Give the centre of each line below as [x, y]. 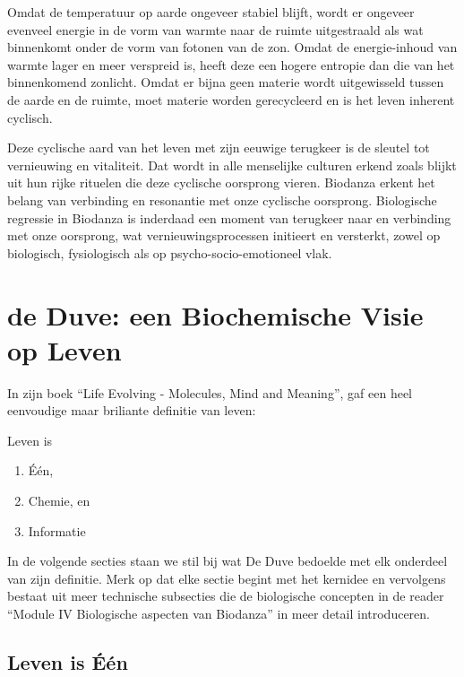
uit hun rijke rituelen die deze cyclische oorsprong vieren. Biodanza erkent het [221, 182]
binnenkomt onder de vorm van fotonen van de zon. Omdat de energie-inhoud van [232, 47]
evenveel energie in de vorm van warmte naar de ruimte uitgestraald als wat [215, 29]
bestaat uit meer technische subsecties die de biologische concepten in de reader [226, 596]
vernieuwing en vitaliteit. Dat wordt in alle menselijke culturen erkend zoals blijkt [232, 165]
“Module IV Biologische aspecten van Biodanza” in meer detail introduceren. [219, 613]
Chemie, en [59, 500]
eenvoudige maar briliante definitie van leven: [132, 410]
